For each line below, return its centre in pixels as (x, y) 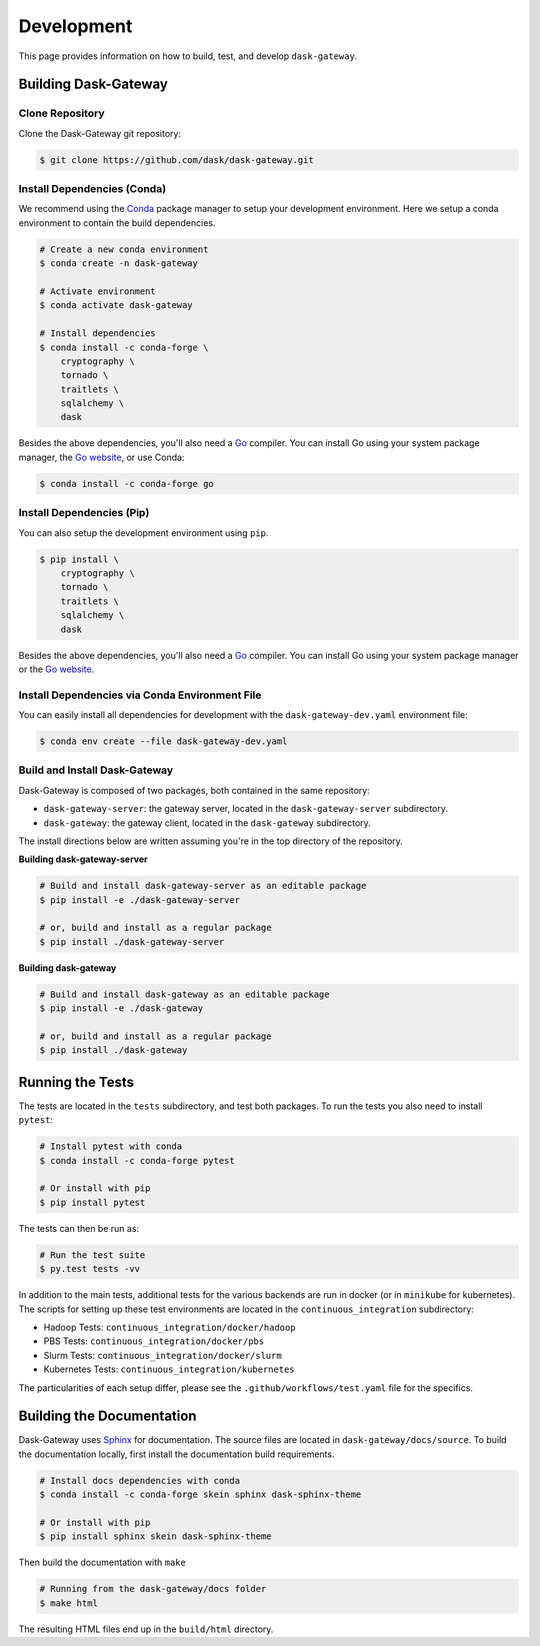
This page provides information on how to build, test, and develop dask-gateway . (188, 56)
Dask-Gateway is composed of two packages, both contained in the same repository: (194, 790)
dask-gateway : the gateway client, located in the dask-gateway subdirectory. (207, 822)
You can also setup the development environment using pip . (143, 532)
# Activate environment (98, 291)
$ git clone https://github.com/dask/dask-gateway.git (176, 159)
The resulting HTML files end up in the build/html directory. (146, 1629)
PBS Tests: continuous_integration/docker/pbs (154, 1341)
